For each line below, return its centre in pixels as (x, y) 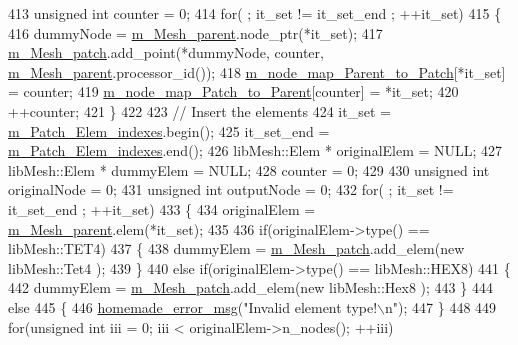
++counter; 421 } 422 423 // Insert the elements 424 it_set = (199, 110)
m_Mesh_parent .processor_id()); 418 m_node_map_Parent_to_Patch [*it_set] (257, 71)
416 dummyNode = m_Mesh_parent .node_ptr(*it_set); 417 (195, 32)
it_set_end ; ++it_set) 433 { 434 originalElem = (162, 208)
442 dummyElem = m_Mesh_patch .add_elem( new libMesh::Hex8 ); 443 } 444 (250, 287)
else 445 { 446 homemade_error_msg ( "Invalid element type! (193, 306)
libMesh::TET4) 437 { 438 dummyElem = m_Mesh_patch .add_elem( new (236, 248)
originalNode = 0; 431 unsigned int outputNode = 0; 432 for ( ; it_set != (231, 189)
